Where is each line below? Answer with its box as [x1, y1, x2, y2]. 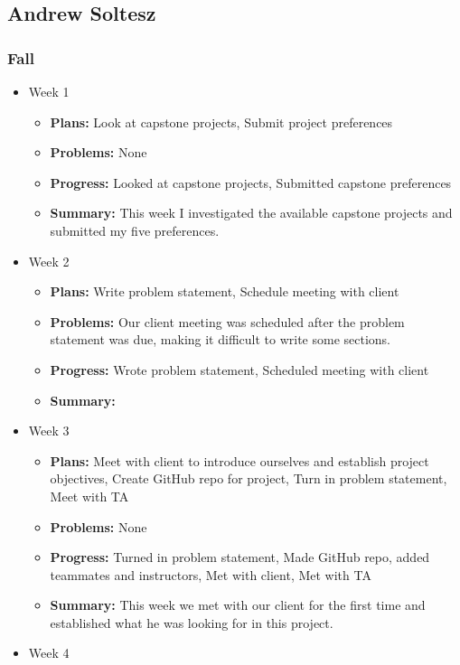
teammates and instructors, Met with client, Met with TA [50, 565, 371, 584]
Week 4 [28, 643, 70, 662]
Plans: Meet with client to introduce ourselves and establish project [50, 451, 429, 470]
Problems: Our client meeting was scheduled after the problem [50, 312, 405, 331]
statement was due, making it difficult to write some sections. [50, 330, 391, 349]
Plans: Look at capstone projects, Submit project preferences [50, 112, 393, 131]
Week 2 [28, 251, 70, 270]
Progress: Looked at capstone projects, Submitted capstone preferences [50, 173, 452, 192]
